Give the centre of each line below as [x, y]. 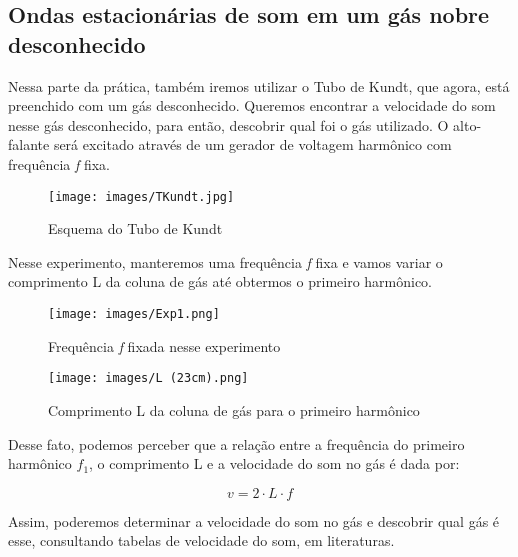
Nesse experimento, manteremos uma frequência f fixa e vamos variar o [225, 261]
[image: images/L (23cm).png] [148, 378]
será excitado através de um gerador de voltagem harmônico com [252, 144]
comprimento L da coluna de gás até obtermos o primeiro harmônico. [220, 281]
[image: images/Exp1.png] [134, 314]
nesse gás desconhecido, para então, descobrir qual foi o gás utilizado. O [228, 124]
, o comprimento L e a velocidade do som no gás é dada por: [274, 463]
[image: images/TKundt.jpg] [141, 196]
